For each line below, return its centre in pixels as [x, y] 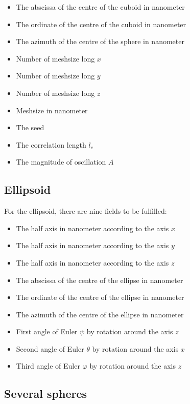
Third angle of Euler [48, 366]
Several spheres [46, 393]
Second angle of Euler [50, 348]
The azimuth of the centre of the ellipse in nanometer [100, 314]
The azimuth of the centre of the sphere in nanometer [100, 41]
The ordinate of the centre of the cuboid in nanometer [101, 24]
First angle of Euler [47, 331]
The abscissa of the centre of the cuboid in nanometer [100, 7]
